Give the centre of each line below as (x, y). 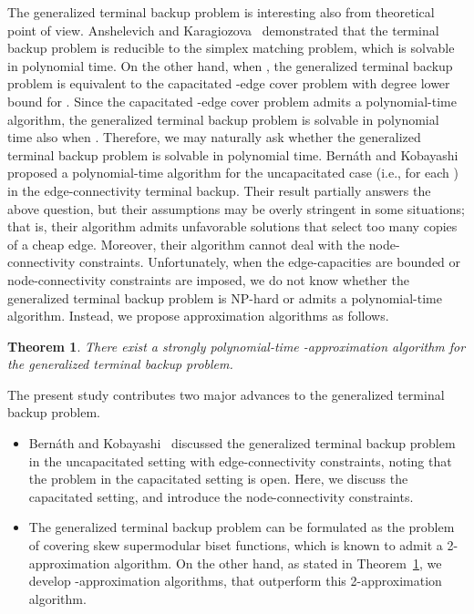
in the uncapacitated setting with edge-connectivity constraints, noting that (240, 460)
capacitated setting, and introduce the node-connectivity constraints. (221, 496)
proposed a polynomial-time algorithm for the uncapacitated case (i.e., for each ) (233, 173)
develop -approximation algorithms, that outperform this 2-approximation (235, 581)
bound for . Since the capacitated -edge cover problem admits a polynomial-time (232, 101)
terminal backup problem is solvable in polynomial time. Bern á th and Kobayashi (233, 154)
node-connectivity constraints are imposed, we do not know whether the (208, 279)
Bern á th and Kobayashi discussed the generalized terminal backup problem (242, 443)
